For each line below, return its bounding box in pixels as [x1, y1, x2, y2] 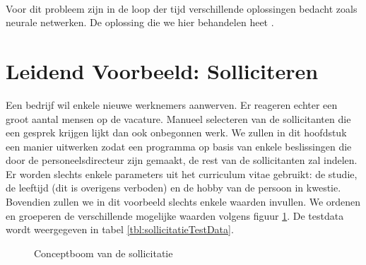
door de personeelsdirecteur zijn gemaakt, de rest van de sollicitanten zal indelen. [6, 153, 358, 167]
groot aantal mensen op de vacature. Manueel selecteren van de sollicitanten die [6, 111, 351, 126]
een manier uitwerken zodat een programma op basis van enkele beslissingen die [6, 139, 352, 153]
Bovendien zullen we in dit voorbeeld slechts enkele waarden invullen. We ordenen [6, 194, 361, 209]
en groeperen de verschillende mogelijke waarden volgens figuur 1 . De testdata [6, 208, 344, 223]
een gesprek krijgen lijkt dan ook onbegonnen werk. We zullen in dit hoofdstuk [6, 125, 347, 140]
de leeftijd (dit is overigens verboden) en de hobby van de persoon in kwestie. [6, 180, 341, 195]
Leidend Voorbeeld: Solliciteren [6, 56, 319, 85]
